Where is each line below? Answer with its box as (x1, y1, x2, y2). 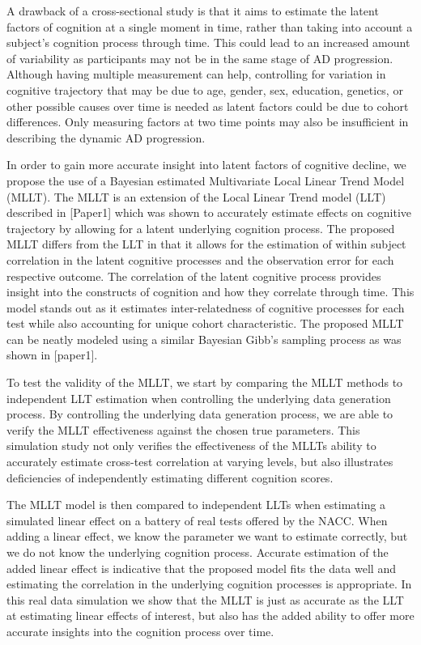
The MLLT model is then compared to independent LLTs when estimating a (6, 496, 386, 513)
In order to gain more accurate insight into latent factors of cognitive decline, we (6, 156, 406, 173)
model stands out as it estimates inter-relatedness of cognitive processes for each (6, 299, 405, 316)
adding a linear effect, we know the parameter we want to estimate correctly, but (6, 528, 408, 545)
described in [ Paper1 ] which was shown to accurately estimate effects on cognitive (6, 204, 412, 221)
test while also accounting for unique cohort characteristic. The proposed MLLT (6, 315, 404, 332)
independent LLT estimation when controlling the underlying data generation (6, 389, 391, 406)
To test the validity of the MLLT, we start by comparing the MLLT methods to (6, 374, 403, 391)
